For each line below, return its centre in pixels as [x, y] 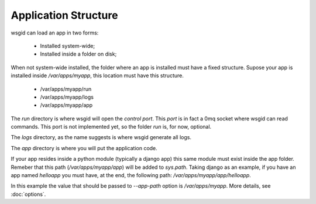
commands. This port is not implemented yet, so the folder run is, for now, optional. [111, 127]
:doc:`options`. [28, 194]
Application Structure [64, 15]
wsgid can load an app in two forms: [55, 33]
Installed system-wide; [68, 46]
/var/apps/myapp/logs [67, 97]
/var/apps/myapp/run [66, 89]
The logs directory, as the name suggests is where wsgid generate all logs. [101, 137]
